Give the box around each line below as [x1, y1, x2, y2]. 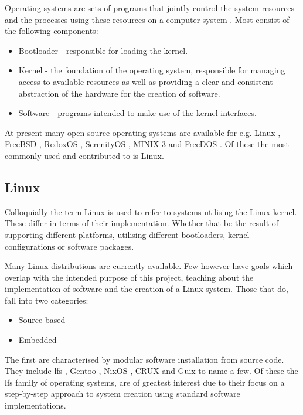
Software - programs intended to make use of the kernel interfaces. [18, 107, 257, 119]
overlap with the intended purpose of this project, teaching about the [5, 271, 254, 283]
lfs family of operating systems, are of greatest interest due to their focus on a [5, 376, 285, 388]
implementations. [5, 399, 66, 411]
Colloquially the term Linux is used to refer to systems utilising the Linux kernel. [5, 205, 297, 217]
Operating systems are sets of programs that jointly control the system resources [5, 2, 295, 13]
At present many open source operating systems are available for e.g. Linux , [5, 126, 281, 138]
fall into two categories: [5, 294, 88, 306]
